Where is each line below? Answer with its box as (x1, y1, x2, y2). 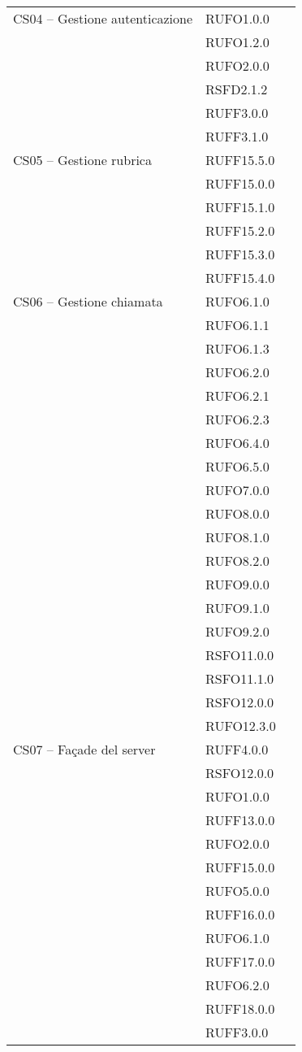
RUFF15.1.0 (205, 198, 275, 216)
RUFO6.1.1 (205, 315, 270, 334)
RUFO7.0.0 (205, 480, 270, 499)
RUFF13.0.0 (205, 811, 275, 829)
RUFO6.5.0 (205, 457, 270, 476)
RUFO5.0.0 (205, 881, 270, 900)
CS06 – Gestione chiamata (13, 292, 163, 311)
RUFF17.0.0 (205, 952, 275, 971)
